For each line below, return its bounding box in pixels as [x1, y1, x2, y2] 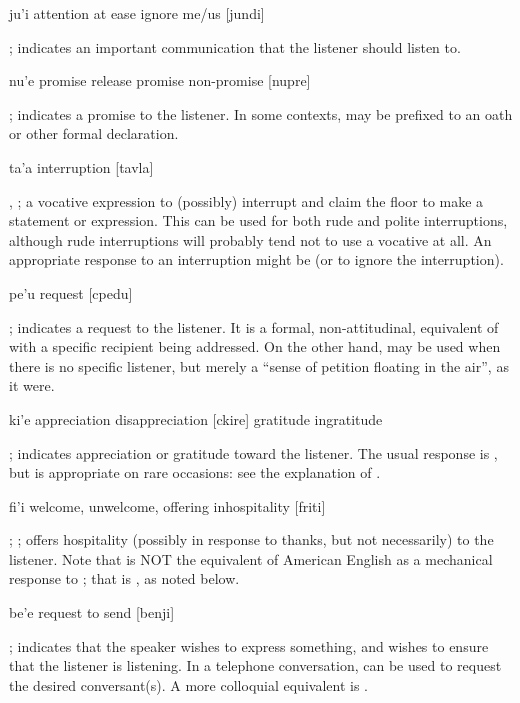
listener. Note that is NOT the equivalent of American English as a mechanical [9, 548, 493, 569]
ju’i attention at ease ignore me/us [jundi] [9, 3, 265, 23]
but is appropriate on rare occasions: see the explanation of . [9, 462, 381, 483]
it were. [9, 375, 55, 396]
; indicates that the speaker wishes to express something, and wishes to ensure [9, 635, 489, 656]
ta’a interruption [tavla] [9, 156, 154, 177]
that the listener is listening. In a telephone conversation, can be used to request [9, 655, 502, 676]
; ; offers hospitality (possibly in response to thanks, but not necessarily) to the [9, 529, 494, 550]
